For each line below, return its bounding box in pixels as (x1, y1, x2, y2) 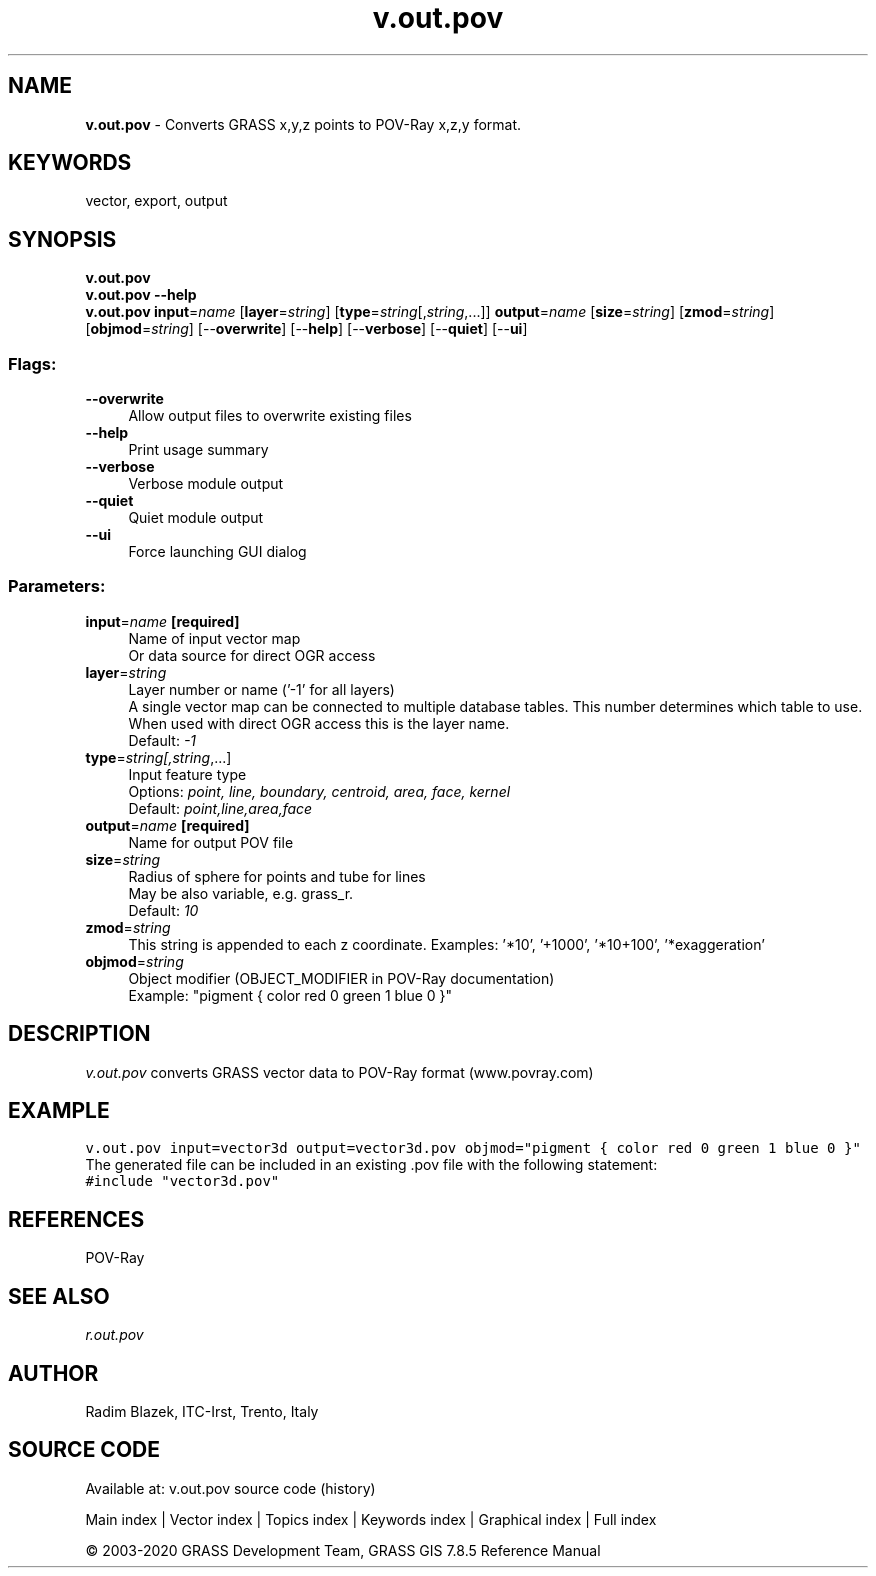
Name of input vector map (128, 629, 301, 647)
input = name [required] (85, 612, 240, 630)
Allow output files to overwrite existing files (128, 407, 412, 425)
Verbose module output (128, 475, 284, 493)
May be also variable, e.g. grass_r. (128, 884, 354, 902)
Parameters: (8, 576, 106, 597)
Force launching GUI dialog (128, 543, 307, 561)
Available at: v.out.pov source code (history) (85, 1479, 376, 1497)
